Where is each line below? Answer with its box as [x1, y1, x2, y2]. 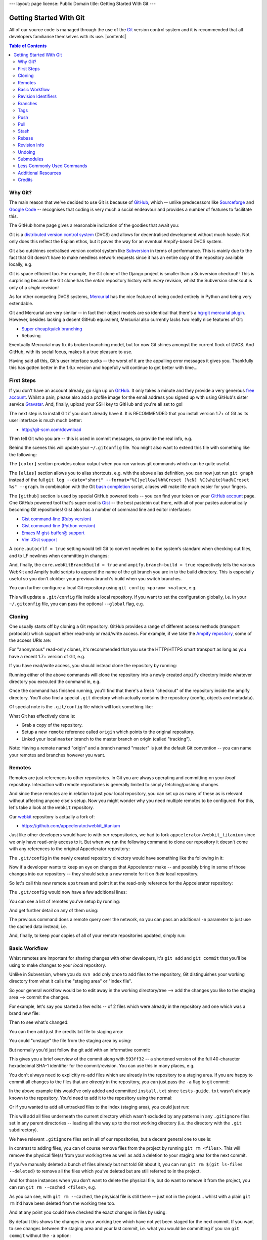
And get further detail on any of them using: [9, 907, 98, 913]
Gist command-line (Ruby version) [21, 516, 91, 522]
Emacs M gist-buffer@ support [21, 530, 85, 536]
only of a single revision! [9, 284, 59, 290]
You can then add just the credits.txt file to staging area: [9, 1028, 124, 1034]
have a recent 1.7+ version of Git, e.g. [9, 653, 86, 659]
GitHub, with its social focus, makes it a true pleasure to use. [9, 349, 133, 355]
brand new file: [9, 1010, 40, 1016]
